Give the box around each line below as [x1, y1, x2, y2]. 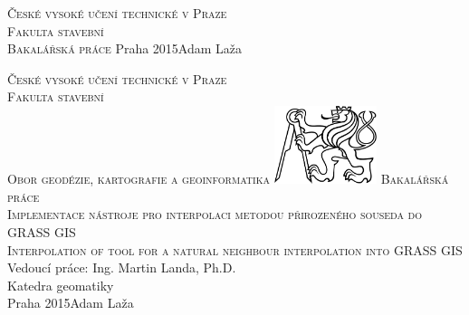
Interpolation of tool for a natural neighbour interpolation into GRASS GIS [7, 240, 463, 259]
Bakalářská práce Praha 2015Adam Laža [7, 39, 243, 58]
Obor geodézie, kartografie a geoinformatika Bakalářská [7, 169, 449, 188]
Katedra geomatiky [7, 275, 114, 294]
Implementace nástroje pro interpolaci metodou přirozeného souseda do [7, 205, 423, 224]
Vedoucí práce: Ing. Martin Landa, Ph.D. [7, 258, 236, 277]
